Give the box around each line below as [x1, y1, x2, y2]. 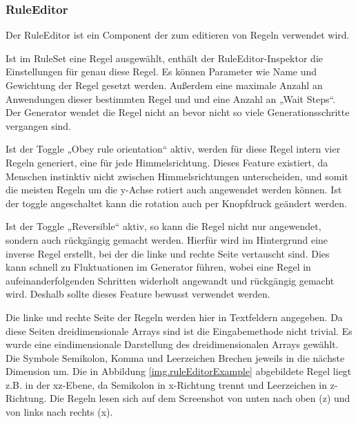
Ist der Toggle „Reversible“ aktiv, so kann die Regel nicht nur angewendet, [6, 219, 321, 233]
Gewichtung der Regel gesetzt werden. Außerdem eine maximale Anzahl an [6, 78, 323, 92]
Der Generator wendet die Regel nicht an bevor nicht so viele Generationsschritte [6, 105, 350, 119]
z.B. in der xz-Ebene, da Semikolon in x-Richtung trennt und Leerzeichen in [6, 377, 328, 392]
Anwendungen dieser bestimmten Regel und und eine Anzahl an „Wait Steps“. [6, 91, 336, 106]
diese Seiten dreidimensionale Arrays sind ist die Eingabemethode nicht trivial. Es [6, 323, 352, 338]
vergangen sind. [6, 118, 72, 133]
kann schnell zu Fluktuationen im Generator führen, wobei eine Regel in [6, 260, 311, 274]
